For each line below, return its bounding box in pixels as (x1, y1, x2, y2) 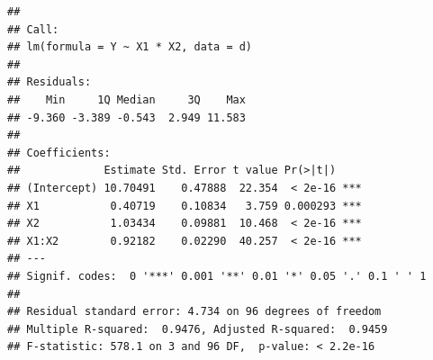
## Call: (7, 22, 59, 36)
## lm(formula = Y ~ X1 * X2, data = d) (7, 40, 253, 54)
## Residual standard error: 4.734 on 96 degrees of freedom (7, 305, 382, 319)
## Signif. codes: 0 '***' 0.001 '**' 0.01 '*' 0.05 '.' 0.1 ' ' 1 (7, 269, 427, 283)
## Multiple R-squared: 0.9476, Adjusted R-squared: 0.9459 (7, 322, 388, 336)
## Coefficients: (7, 146, 111, 159)
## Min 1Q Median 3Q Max (7, 93, 246, 106)
